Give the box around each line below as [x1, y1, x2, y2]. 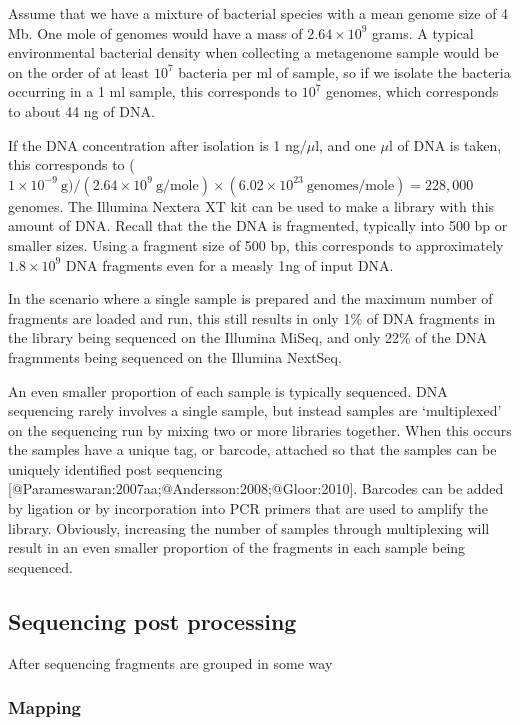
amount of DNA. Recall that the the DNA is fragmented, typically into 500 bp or [8, 215, 508, 236]
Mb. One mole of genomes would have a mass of [8, 22, 303, 43]
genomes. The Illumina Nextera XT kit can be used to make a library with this [8, 195, 495, 216]
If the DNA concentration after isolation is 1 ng [8, 134, 300, 155]
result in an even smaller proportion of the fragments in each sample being [8, 537, 466, 558]
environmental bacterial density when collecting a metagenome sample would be [8, 42, 499, 63]
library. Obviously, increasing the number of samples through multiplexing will [8, 517, 490, 538]
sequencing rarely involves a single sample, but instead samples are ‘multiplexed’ [8, 400, 502, 421]
